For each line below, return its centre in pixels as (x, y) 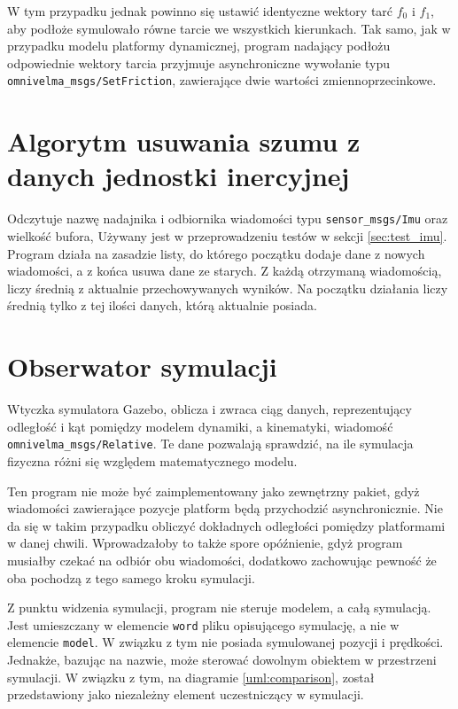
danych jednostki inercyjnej (179, 176)
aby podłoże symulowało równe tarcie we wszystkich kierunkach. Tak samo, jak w (229, 28)
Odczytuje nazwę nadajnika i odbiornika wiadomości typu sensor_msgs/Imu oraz (228, 218)
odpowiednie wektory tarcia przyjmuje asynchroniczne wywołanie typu (198, 62)
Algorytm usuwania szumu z (184, 141)
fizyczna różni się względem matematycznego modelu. (152, 460)
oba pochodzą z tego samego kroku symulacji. (131, 577)
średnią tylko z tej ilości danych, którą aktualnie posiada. (162, 305)
